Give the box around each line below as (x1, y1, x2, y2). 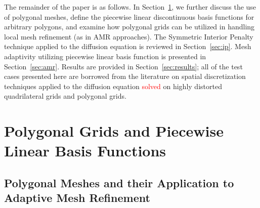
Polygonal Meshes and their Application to (4, 175, 234, 190)
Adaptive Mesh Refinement (4, 190, 150, 205)
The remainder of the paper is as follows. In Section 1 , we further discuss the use (4, 2, 256, 12)
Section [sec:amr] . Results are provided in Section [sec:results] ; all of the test (4, 61, 243, 71)
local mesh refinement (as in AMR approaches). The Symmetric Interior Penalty (4, 31, 253, 41)
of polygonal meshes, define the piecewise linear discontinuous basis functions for (4, 11, 254, 22)
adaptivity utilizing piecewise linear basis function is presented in (4, 51, 206, 61)
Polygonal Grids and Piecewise (4, 120, 224, 141)
